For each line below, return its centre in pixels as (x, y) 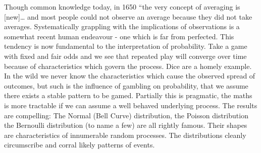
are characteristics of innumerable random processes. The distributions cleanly (125, 135)
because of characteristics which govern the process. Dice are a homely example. (128, 66)
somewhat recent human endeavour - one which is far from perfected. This (119, 36)
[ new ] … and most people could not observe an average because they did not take (128, 16)
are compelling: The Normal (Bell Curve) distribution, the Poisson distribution (126, 115)
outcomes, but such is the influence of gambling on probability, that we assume (126, 85)
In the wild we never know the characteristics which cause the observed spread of (130, 76)
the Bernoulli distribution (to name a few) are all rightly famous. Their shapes (126, 125)
